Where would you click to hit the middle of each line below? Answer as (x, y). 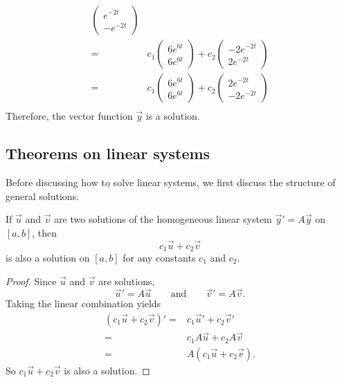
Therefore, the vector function (69, 116)
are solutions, (127, 281)
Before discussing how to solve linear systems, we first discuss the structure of (171, 182)
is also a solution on (48, 257)
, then (45, 232)
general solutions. (42, 195)
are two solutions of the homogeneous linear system (163, 219)
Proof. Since (31, 281)
